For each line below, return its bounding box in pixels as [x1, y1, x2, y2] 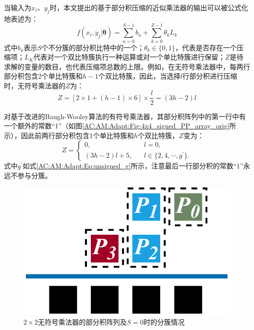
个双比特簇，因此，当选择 [98, 71, 181, 81]
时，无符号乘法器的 [4, 80, 65, 90]
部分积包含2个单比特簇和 [4, 71, 83, 81]
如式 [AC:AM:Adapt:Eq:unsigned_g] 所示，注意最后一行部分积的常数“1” [22, 161, 243, 171]
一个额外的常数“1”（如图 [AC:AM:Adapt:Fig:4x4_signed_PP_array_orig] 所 [4, 121, 236, 131]
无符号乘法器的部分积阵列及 [38, 316, 127, 327]
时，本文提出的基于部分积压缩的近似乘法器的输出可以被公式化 [49, 2, 248, 12]
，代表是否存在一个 [175, 42, 237, 52]
